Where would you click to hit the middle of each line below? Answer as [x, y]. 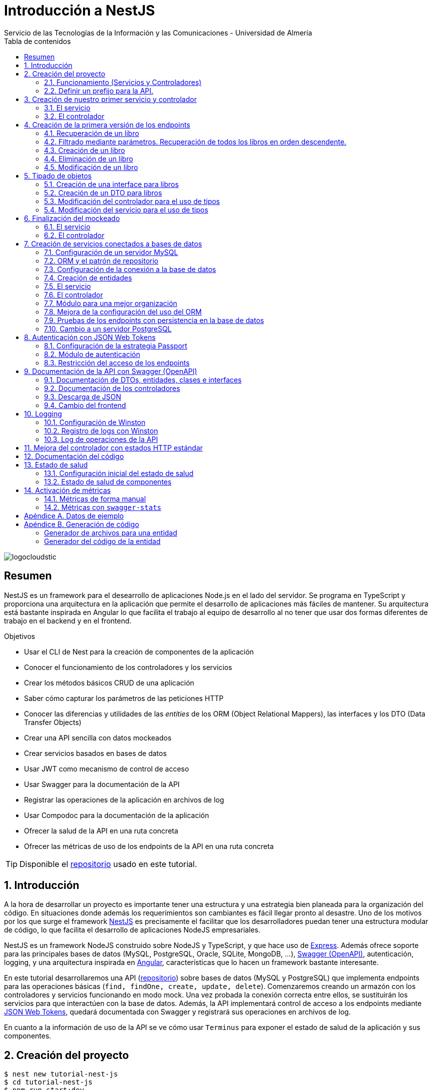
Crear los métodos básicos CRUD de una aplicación [109, 682]
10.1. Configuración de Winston [95, 422]
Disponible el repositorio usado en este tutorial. [108, 864]
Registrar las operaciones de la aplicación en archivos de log [124, 799]
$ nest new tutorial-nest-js [61, 1074]
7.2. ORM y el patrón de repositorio [101, 260]
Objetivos [20, 636]
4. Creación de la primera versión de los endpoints [107, 124]
